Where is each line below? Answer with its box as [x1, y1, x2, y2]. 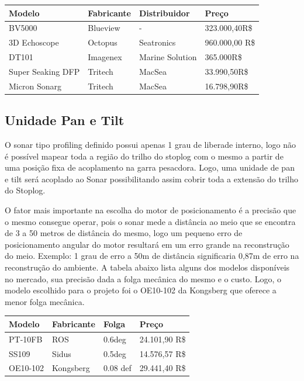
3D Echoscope [9, 36, 59, 49]
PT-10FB [9, 332, 43, 345]
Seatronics [139, 36, 176, 49]
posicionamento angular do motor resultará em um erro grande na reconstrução [5, 238, 289, 250]
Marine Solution [139, 51, 197, 63]
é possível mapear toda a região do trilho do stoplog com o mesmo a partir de [5, 150, 284, 162]
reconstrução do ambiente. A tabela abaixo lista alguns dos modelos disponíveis [5, 261, 290, 273]
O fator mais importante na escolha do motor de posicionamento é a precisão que [5, 203, 296, 216]
